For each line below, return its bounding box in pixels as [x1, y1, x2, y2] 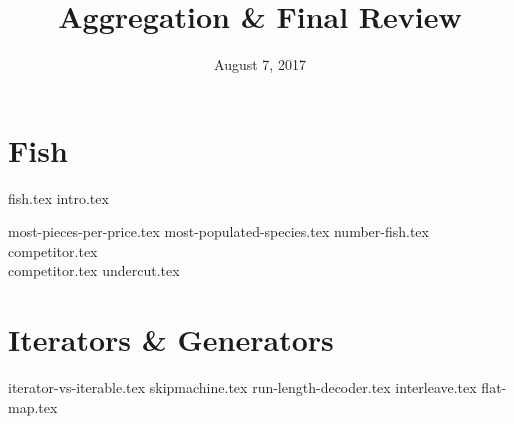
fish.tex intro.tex [8, 187, 109, 208]
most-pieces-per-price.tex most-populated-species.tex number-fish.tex [8, 221, 429, 242]
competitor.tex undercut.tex [8, 260, 180, 281]
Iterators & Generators [8, 319, 334, 360]
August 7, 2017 [214, 54, 306, 75]
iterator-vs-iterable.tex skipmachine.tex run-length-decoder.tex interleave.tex [8, 377, 477, 398]
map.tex [8, 396, 58, 417]
